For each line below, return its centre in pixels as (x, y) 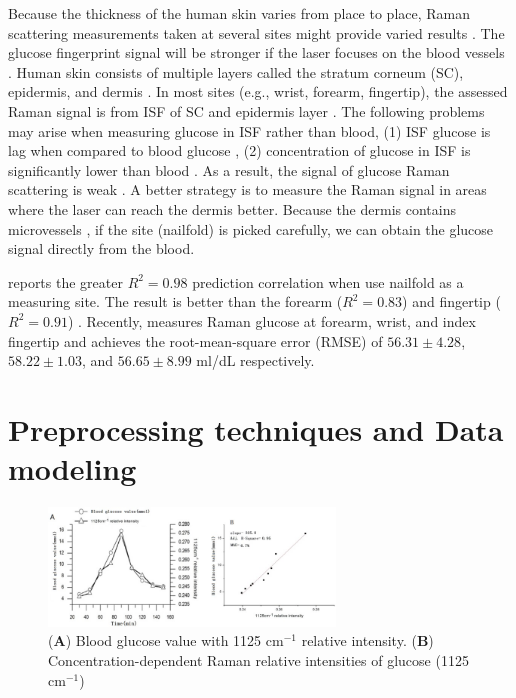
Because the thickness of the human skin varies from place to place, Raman (239, 13)
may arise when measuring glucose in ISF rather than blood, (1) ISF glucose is (249, 130)
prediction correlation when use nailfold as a (328, 281)
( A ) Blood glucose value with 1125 (155, 640)
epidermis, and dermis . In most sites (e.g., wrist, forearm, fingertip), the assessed (258, 91)
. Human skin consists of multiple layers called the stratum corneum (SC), (236, 71)
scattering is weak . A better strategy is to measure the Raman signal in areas (247, 189)
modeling (72, 468)
